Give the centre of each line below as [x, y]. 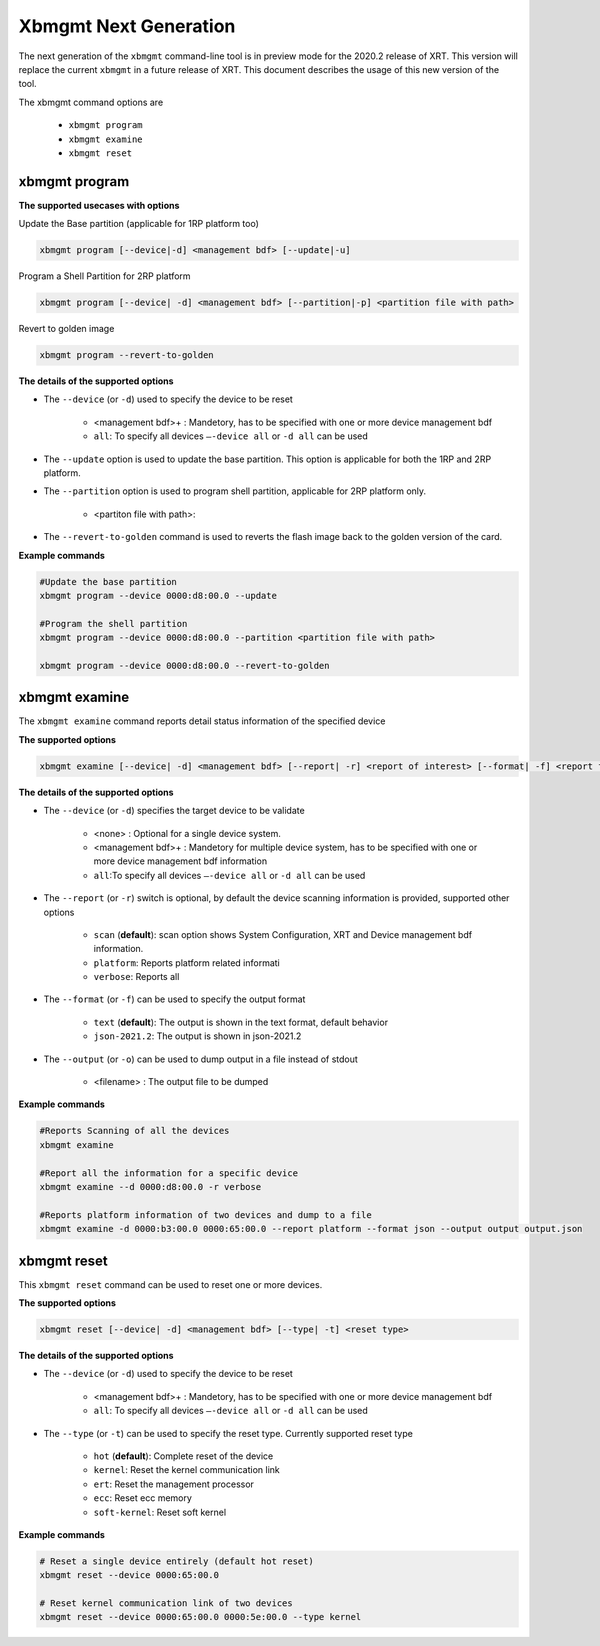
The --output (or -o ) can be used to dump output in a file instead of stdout [201, 1059]
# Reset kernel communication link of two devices [166, 1603]
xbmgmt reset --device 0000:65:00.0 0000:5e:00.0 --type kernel [200, 1617]
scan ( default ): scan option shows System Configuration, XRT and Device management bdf [283, 934]
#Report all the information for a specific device [169, 1173]
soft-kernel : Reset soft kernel [160, 1512]
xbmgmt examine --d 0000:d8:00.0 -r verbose [150, 1186]
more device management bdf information [180, 861]
